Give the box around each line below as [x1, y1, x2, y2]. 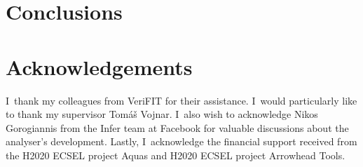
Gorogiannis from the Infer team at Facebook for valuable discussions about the [6, 120, 349, 135]
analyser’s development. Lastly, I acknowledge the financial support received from [6, 134, 357, 149]
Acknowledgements [6, 52, 193, 81]
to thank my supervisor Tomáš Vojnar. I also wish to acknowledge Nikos [6, 107, 318, 121]
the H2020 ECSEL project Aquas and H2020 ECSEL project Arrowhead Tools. [6, 147, 345, 162]
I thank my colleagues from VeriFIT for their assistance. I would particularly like [6, 93, 357, 107]
